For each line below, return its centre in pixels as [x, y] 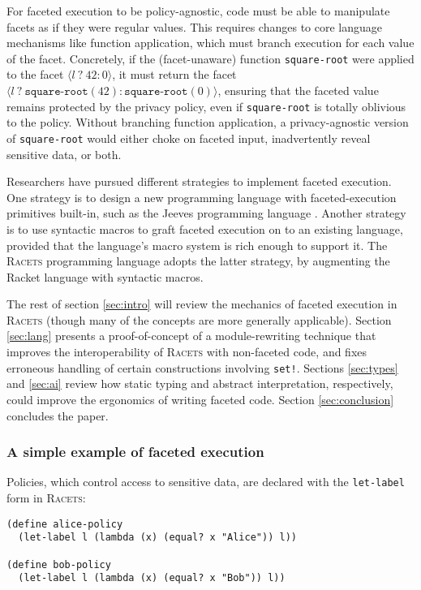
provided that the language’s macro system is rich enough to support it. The [197, 245]
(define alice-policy [65, 524]
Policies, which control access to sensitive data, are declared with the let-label [206, 482]
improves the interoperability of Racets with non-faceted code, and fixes [187, 352]
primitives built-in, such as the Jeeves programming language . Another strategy [206, 213]
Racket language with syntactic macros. [105, 276]
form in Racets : [46, 497]
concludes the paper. [58, 415]
